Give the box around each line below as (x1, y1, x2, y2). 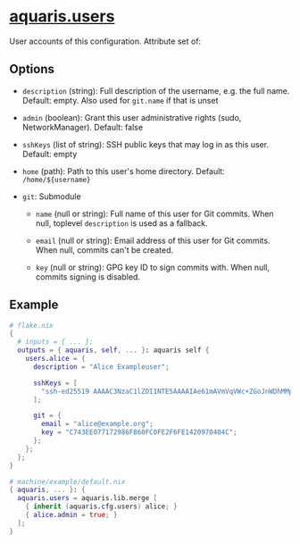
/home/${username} (21, 175, 91, 184)
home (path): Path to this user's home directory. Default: (21, 165, 225, 176)
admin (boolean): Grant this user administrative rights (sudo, (21, 112, 242, 122)
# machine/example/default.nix (9, 477, 126, 486)
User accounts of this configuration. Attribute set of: (9, 36, 202, 46)
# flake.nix (9, 321, 54, 330)
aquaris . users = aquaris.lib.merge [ (17, 494, 158, 503)
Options (9, 62, 55, 77)
